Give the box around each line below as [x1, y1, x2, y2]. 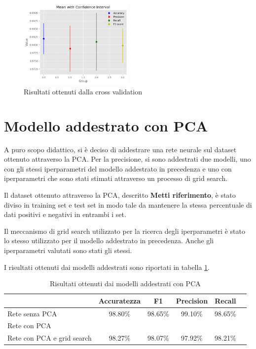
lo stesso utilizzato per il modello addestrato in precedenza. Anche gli [4, 235, 214, 246]
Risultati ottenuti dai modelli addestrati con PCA [49, 278, 201, 289]
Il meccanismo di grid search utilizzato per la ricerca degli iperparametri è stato [4, 225, 245, 236]
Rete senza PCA [7, 308, 57, 318]
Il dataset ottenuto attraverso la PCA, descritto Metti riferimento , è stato [4, 190, 236, 200]
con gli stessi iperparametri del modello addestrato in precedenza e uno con [4, 163, 232, 174]
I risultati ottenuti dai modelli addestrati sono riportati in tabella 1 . [4, 262, 210, 272]
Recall [215, 295, 236, 305]
